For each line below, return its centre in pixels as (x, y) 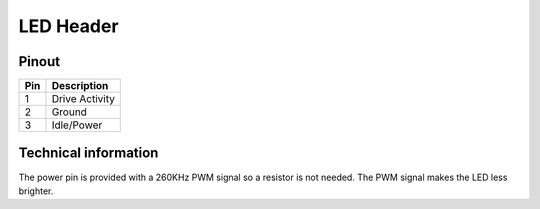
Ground (69, 112)
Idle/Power (77, 125)
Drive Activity (83, 99)
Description (80, 86)
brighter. (36, 191)
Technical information (88, 153)
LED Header (68, 26)
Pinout (39, 61)
